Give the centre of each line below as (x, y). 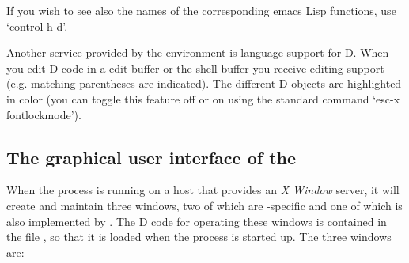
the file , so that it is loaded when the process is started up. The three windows (199, 237)
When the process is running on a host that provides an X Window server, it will (203, 190)
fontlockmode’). (44, 114)
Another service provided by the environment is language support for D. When (198, 53)
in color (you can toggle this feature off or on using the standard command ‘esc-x (203, 98)
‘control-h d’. (37, 26)
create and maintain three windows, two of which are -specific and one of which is (204, 205)
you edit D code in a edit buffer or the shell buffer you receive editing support (195, 68)
